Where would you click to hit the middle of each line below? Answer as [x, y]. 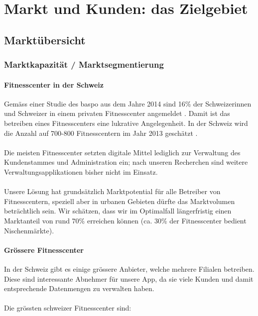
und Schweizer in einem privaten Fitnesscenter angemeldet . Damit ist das [117, 113]
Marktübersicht [45, 40]
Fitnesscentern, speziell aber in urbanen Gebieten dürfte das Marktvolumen [120, 201]
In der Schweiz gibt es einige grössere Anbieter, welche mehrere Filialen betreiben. [129, 268]
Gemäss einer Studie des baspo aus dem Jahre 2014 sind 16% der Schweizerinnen [128, 103]
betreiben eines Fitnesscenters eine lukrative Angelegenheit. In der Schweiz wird [126, 123]
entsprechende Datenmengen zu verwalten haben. [79, 288]
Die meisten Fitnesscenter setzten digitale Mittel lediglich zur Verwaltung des [122, 152]
